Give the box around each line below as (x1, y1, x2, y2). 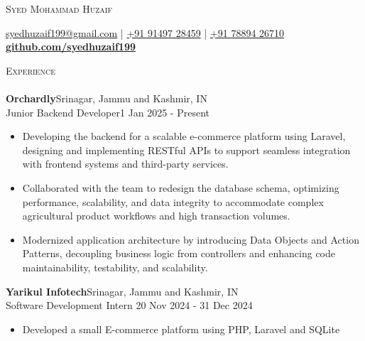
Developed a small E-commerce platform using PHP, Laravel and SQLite (22, 321, 340, 336)
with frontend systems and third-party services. (22, 156, 229, 171)
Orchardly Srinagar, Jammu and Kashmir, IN (6, 90, 207, 105)
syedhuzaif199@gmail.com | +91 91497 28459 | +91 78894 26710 (6, 25, 285, 40)
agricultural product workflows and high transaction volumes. (22, 208, 290, 223)
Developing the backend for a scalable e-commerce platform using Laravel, (22, 129, 346, 144)
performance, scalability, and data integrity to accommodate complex (22, 194, 324, 209)
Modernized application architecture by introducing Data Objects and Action (22, 232, 359, 247)
